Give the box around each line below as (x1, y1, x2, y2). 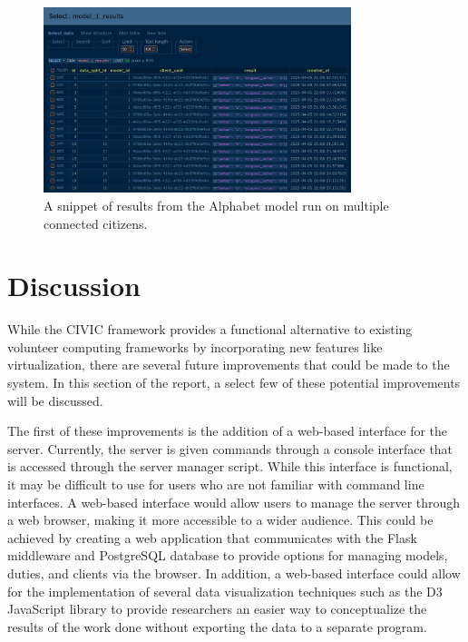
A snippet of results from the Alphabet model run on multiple (44, 195, 389, 214)
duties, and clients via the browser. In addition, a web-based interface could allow (7, 563, 461, 582)
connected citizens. (44, 213, 148, 232)
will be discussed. (7, 390, 103, 410)
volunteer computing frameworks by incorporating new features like (7, 337, 383, 356)
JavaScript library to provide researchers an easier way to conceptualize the (7, 599, 427, 618)
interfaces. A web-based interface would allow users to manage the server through (7, 492, 461, 511)
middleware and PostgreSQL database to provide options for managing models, (7, 546, 448, 565)
